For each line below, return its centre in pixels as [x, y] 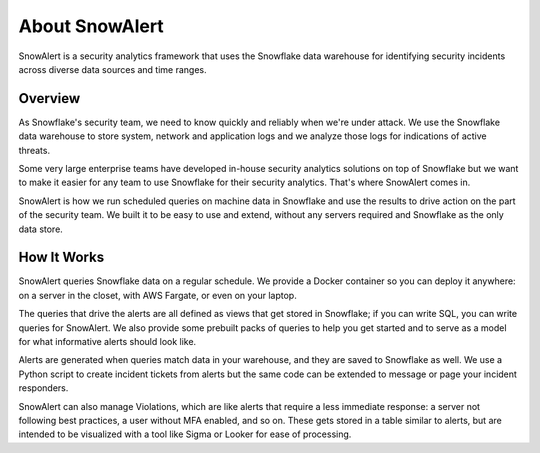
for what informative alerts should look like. [107, 342]
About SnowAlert [91, 26]
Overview [49, 98]
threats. [34, 150]
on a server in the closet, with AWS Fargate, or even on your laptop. [157, 295]
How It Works [61, 257]
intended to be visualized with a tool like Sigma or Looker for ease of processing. [185, 434]
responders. [43, 388]
